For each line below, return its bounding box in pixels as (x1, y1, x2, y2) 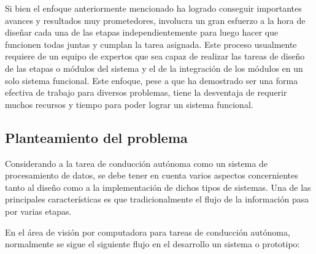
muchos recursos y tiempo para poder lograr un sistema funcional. (5, 98, 253, 110)
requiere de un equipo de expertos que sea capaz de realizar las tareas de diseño (5, 50, 305, 63)
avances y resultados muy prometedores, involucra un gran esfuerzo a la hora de (5, 13, 306, 26)
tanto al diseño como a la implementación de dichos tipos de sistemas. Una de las (5, 180, 311, 193)
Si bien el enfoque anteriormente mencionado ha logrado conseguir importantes (5, 2, 302, 14)
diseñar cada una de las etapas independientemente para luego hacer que (5, 26, 279, 39)
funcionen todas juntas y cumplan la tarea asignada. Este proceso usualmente (5, 37, 297, 50)
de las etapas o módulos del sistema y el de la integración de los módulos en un (5, 61, 303, 74)
